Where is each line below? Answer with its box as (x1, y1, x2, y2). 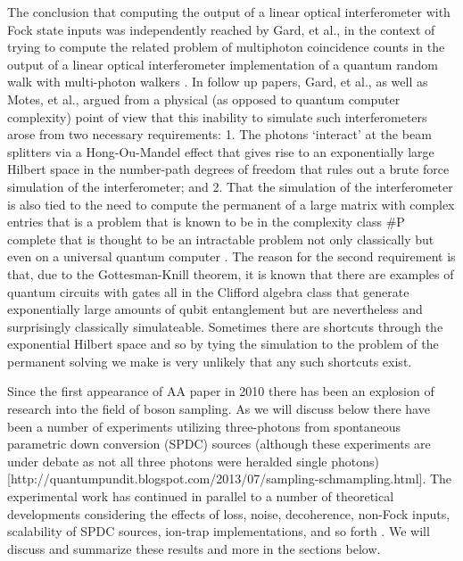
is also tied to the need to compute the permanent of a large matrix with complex (7, 194, 455, 213)
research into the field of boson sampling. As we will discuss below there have (7, 400, 430, 418)
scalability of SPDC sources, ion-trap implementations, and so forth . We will (7, 522, 430, 540)
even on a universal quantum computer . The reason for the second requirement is (7, 247, 456, 266)
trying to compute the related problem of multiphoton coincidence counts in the (7, 37, 445, 56)
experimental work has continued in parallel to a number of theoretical (7, 487, 394, 506)
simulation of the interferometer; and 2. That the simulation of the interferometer (7, 177, 453, 195)
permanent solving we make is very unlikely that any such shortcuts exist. (7, 351, 412, 370)
